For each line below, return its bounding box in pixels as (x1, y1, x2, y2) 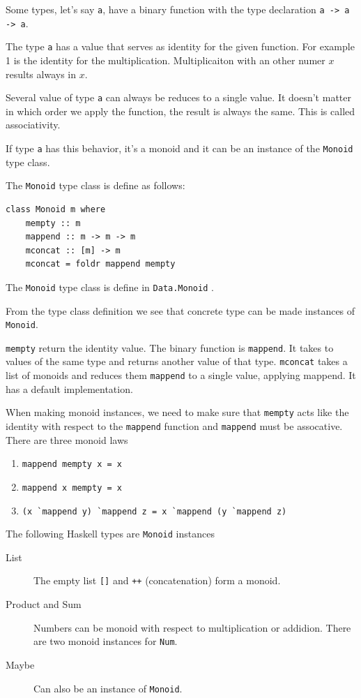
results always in (6, 66, 76, 81)
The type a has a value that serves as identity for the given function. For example (6, 39, 355, 54)
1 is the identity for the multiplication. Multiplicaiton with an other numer (6, 52, 325, 67)
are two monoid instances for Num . (33, 634, 178, 648)
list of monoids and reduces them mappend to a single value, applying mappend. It (6, 368, 356, 383)
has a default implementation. (6, 381, 133, 396)
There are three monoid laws (6, 432, 128, 447)
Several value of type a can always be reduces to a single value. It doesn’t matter (6, 90, 351, 105)
